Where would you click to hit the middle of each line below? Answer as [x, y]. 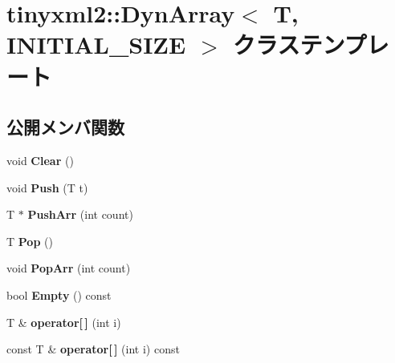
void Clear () [40, 160]
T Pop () [30, 241]
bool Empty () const [59, 294]
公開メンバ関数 [65, 127]
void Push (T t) [47, 187]
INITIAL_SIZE [96, 44]
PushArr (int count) [80, 214]
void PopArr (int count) [69, 268]
